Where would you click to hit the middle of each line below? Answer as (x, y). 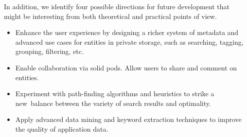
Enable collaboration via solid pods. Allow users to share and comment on (126, 67)
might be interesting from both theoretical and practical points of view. (110, 16)
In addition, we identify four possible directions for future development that (117, 6)
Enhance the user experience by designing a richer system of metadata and (127, 32)
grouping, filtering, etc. (49, 51)
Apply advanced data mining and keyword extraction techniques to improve (128, 119)
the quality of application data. (62, 128)
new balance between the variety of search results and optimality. (113, 103)
